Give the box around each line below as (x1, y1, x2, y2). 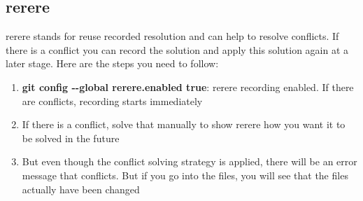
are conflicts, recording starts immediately (22, 93, 203, 108)
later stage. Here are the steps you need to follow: (6, 56, 219, 71)
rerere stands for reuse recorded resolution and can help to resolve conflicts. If (6, 29, 339, 43)
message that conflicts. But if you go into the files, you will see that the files (22, 167, 348, 182)
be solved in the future (22, 130, 120, 145)
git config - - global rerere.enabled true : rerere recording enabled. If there (22, 79, 354, 94)
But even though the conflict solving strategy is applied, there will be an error (22, 154, 357, 169)
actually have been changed (22, 181, 140, 196)
